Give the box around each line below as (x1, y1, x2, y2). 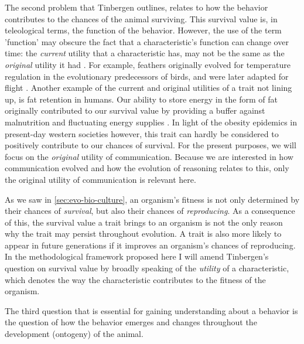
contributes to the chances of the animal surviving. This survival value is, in (5, 12, 278, 25)
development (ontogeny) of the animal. (5, 328, 144, 340)
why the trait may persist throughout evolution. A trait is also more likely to (5, 227, 282, 240)
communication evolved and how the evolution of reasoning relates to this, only (5, 162, 289, 174)
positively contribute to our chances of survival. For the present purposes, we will (5, 139, 296, 151)
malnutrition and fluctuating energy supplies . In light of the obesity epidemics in (5, 115, 297, 128)
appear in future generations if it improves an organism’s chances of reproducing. (5, 239, 296, 251)
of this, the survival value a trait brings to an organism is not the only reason (5, 216, 283, 228)
